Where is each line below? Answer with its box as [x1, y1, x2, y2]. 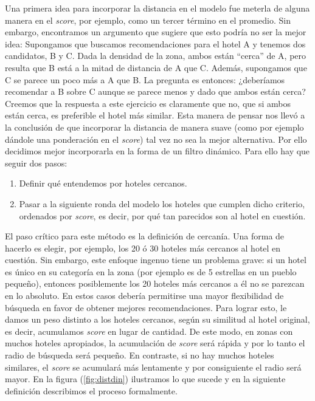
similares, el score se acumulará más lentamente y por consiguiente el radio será [5, 360, 302, 373]
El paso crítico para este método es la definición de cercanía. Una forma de [5, 230, 285, 242]
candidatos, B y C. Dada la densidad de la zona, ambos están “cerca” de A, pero [5, 49, 306, 62]
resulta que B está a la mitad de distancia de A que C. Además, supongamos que [5, 61, 307, 74]
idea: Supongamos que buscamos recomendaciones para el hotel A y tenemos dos [5, 37, 306, 50]
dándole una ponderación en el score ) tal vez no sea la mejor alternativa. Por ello [5, 132, 307, 145]
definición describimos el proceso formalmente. [5, 384, 178, 397]
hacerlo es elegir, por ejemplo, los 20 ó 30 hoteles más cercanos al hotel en [5, 241, 281, 254]
